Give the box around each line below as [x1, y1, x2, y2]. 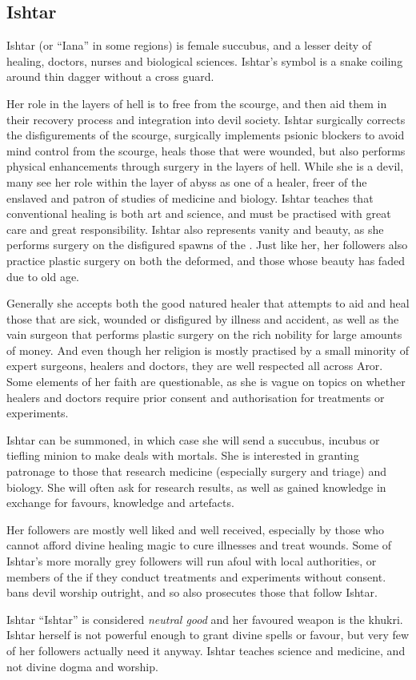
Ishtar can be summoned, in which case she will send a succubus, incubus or [6, 431, 380, 448]
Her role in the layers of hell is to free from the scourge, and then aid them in [6, 95, 387, 111]
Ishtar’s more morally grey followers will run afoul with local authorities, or [6, 553, 377, 569]
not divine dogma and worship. [6, 658, 158, 674]
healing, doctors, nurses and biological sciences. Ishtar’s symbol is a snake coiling [6, 52, 403, 69]
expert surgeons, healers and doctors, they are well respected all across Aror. [6, 357, 383, 374]
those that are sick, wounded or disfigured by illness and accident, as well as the [6, 310, 399, 327]
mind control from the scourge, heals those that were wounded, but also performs [6, 142, 406, 159]
